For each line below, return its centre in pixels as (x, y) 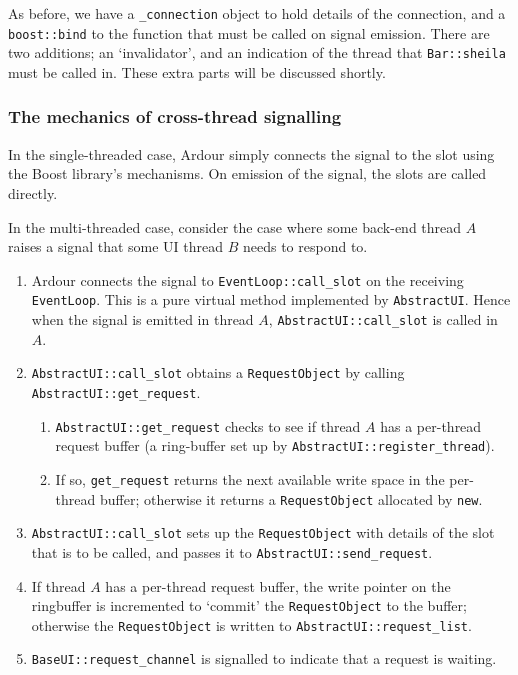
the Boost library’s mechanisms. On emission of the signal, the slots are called (247, 173)
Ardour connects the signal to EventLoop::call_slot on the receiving (247, 279)
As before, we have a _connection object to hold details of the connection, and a (257, 13)
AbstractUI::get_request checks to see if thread (208, 425)
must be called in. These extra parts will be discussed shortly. (197, 71)
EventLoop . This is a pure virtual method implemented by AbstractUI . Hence (271, 299)
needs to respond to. (305, 246)
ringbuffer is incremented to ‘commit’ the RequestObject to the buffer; (249, 605)
